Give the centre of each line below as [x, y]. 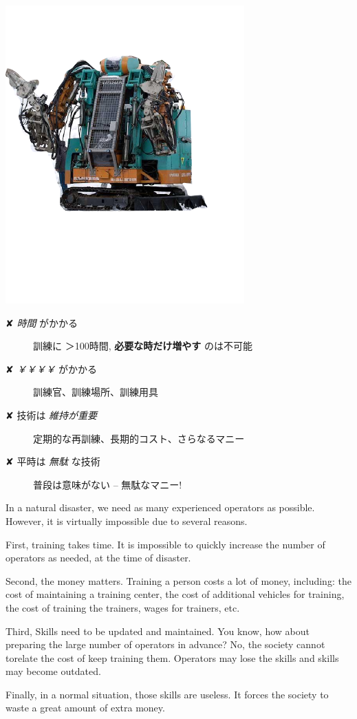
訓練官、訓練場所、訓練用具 [96, 392]
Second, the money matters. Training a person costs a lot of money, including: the [178, 580]
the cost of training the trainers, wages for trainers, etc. [123, 607]
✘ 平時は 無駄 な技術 [53, 461]
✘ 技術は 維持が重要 [52, 415]
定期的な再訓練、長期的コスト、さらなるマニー [139, 438]
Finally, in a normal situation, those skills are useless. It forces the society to [167, 694]
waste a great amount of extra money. [85, 708]
